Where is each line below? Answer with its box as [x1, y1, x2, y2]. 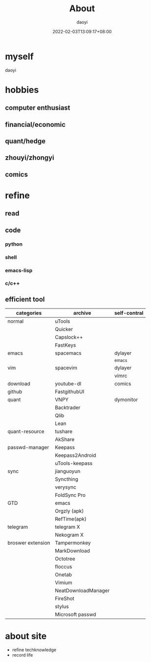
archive [73, 309, 91, 316]
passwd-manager [7, 444, 49, 451]
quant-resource [7, 428, 45, 435]
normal [7, 318, 24, 325]
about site [5, 631, 47, 642]
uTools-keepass [55, 460, 93, 467]
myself [5, 51, 34, 62]
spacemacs [55, 350, 82, 356]
